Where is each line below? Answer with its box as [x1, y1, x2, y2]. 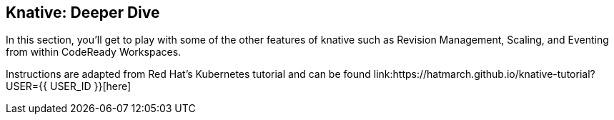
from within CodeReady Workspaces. [6, 46, 182, 59]
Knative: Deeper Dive [6, 4, 160, 21]
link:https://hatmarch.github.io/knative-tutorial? [373, 68, 595, 81]
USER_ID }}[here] [49, 80, 132, 93]
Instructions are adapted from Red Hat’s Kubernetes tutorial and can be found [6, 68, 371, 81]
